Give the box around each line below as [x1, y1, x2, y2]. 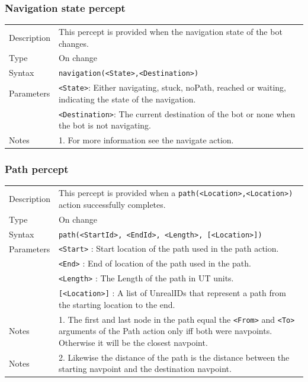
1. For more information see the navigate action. [58, 134, 234, 146]
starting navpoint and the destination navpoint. [58, 362, 232, 375]
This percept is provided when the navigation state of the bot [58, 25, 283, 37]
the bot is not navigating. [58, 119, 151, 131]
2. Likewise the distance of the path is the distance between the [58, 351, 290, 363]
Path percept [5, 162, 69, 176]
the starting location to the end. [58, 298, 175, 310]
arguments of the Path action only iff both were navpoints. [58, 325, 272, 337]
